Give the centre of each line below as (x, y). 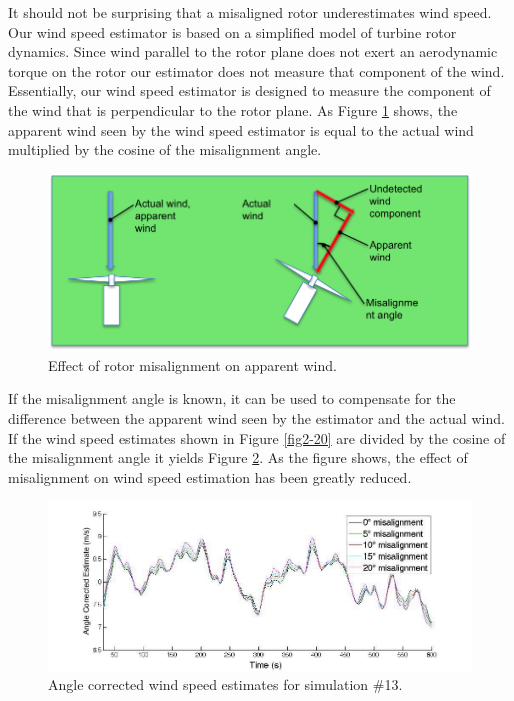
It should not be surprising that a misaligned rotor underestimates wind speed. (250, 12)
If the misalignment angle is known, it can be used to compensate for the (232, 398)
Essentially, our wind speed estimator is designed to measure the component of (249, 90)
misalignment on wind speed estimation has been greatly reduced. (210, 476)
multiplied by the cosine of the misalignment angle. (165, 149)
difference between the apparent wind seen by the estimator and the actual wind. (256, 417)
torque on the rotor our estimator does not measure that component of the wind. (256, 70)
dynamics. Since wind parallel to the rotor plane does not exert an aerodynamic (253, 51)
